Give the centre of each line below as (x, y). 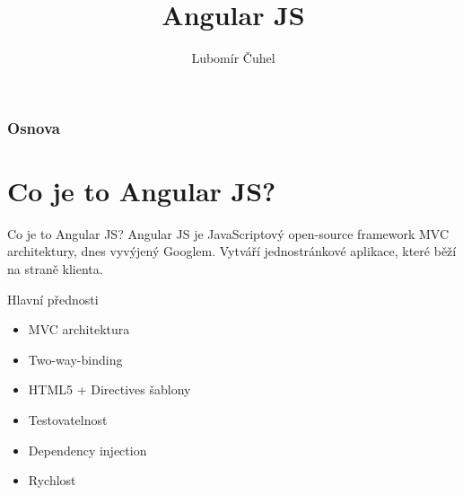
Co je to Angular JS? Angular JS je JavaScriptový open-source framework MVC (228, 233)
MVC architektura (79, 329)
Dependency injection (87, 450)
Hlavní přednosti (53, 299)
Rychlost (52, 480)
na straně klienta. (55, 268)
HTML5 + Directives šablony (109, 389)
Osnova (34, 127)
